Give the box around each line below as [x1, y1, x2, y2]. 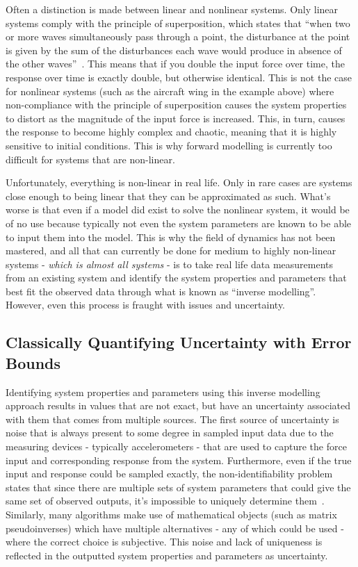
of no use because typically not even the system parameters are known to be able [6, 215, 352, 230]
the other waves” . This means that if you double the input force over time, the [6, 56, 345, 71]
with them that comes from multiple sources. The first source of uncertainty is [6, 411, 339, 426]
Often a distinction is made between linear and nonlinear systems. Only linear [6, 2, 339, 16]
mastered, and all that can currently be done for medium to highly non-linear [6, 243, 336, 258]
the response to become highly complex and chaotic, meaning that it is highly [6, 124, 337, 139]
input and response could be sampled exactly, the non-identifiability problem [6, 466, 333, 481]
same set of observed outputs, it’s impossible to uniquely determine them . [6, 493, 325, 508]
